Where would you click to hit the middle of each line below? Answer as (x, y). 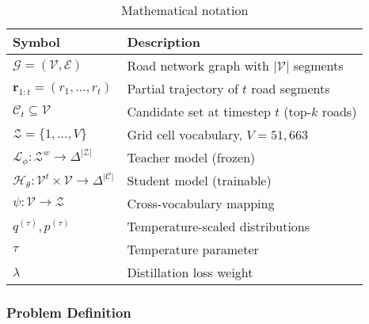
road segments (291, 88)
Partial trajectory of (183, 88)
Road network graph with (198, 65)
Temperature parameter (193, 249)
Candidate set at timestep (199, 111)
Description (164, 42)
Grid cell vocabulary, (184, 134)
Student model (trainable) (199, 180)
